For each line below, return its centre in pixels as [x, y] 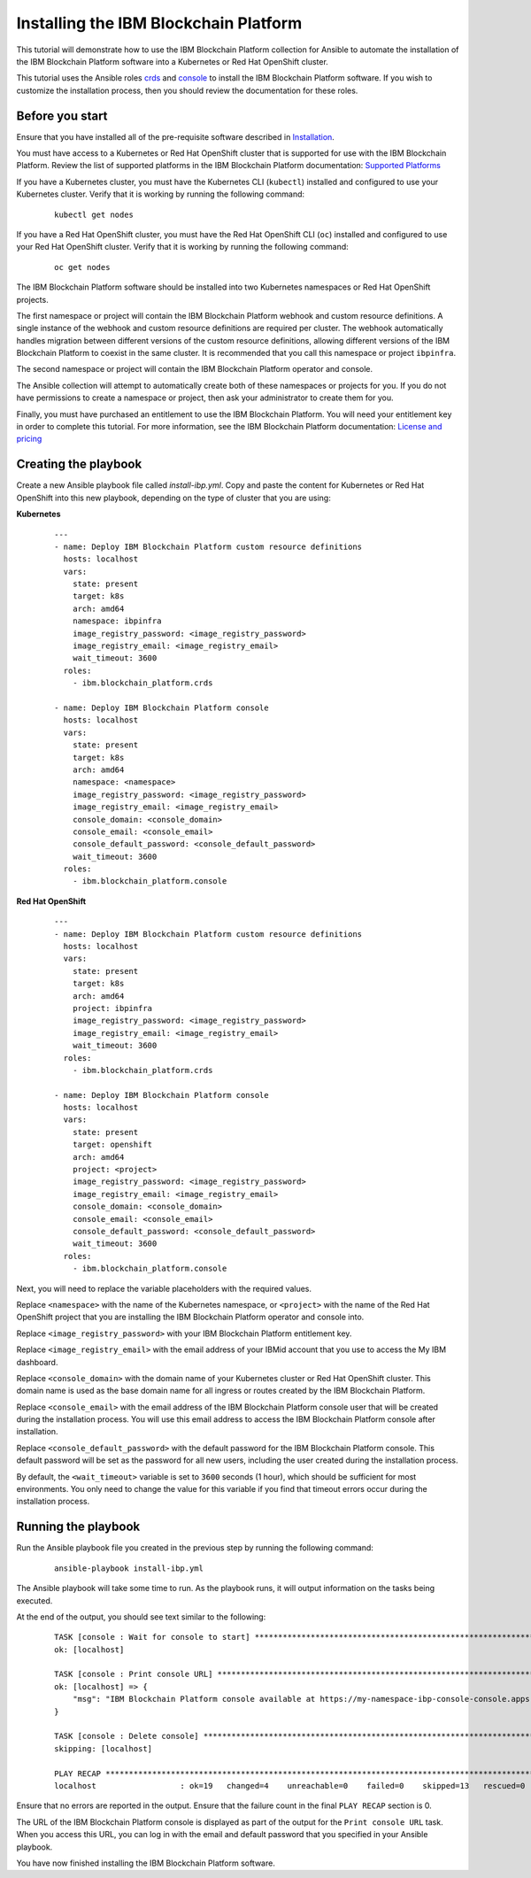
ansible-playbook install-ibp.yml [129, 1568]
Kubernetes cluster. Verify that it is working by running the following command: [161, 194]
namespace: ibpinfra [117, 621]
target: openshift [112, 1145]
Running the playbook [78, 1527]
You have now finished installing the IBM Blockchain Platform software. [146, 1863]
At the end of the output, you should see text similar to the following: [141, 1617]
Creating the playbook [79, 464]
